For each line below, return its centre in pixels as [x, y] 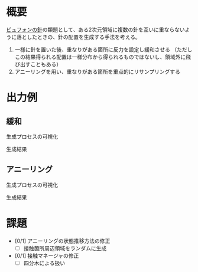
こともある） [46, 64]
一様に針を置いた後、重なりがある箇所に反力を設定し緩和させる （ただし [103, 49]
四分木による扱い [44, 263]
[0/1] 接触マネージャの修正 [47, 255]
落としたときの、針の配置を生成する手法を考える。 [78, 37]
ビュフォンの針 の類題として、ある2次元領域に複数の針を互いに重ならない [95, 30]
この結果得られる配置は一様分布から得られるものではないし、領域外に [100, 57]
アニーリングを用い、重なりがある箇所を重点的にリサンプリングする [98, 71]
